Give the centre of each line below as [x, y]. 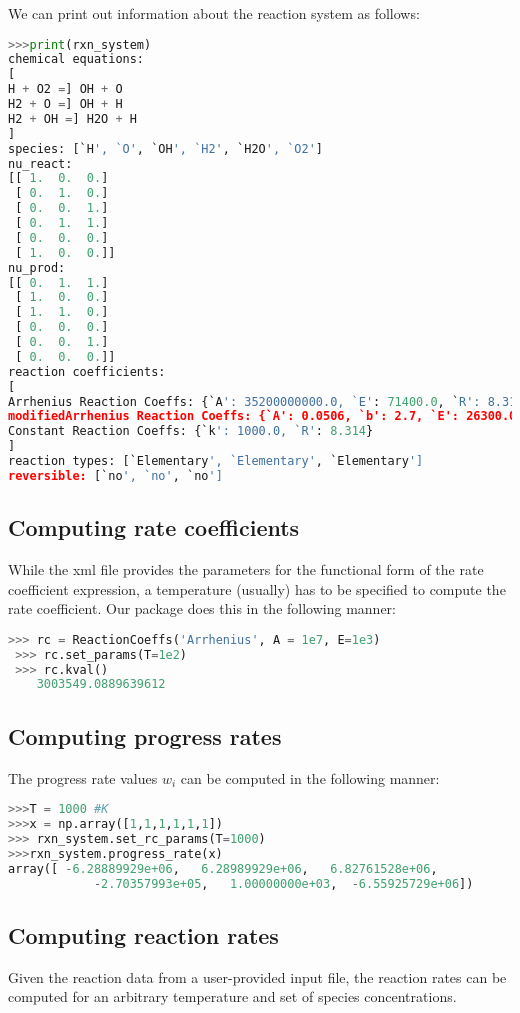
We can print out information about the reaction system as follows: [214, 13]
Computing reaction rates [143, 934]
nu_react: [40, 163]
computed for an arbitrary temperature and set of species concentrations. [232, 996]
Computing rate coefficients [154, 527]
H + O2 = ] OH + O [65, 89]
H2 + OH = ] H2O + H [72, 118]
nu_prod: [37, 267]
